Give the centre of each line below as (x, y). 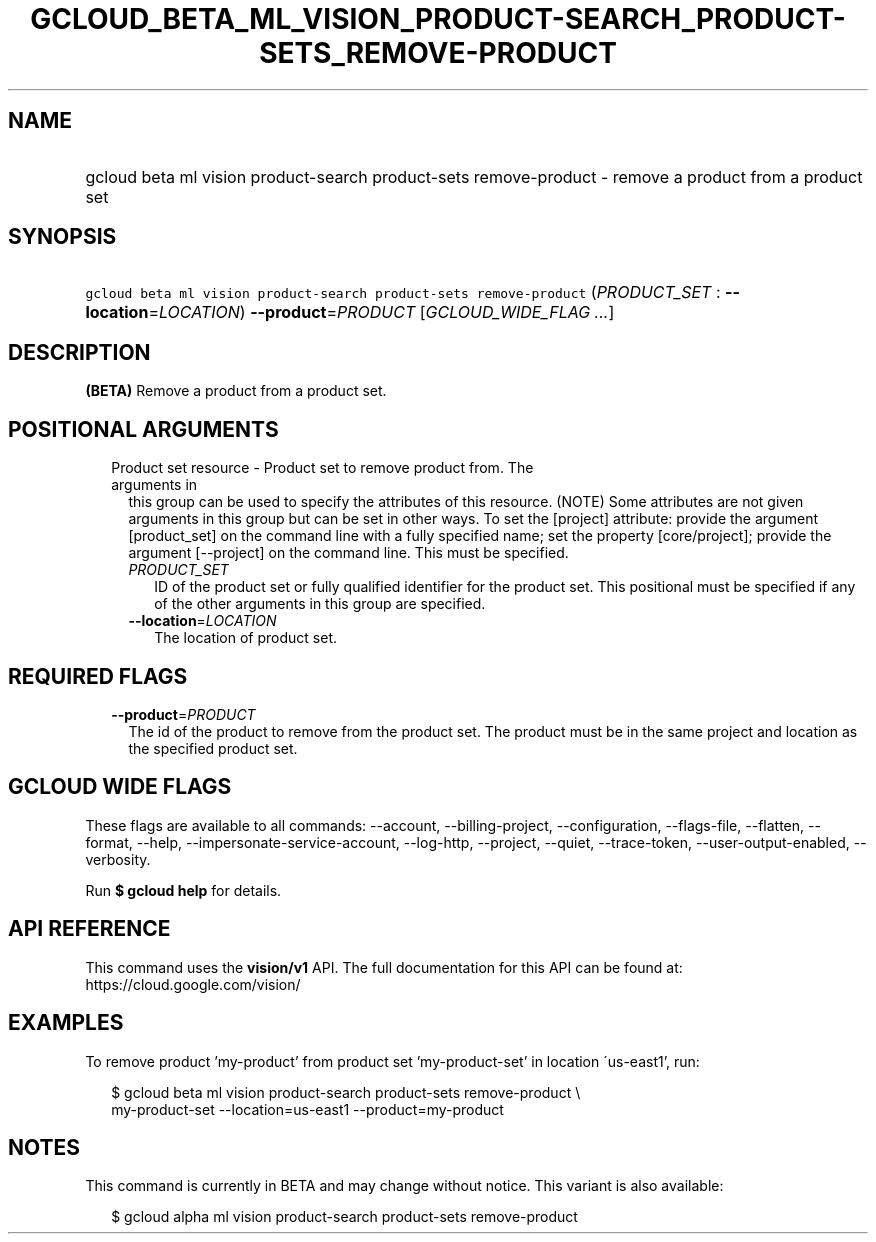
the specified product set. (213, 748)
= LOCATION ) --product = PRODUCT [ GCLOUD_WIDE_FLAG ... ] (381, 312)
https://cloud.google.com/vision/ (193, 984)
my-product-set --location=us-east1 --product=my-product (307, 1109)
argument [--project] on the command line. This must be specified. (348, 553)
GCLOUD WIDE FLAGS (120, 787)
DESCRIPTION (79, 352)
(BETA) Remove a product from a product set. (236, 391)
